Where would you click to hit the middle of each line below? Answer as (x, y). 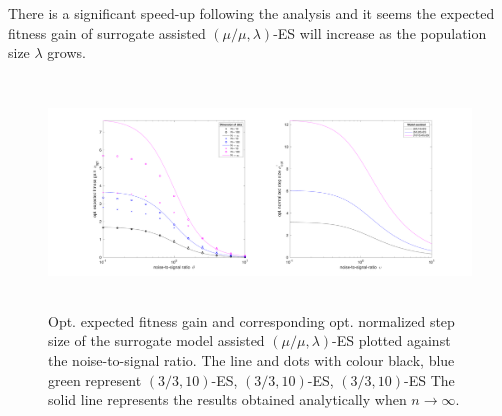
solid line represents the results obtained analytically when (227, 399)
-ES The (429, 379)
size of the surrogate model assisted (156, 340)
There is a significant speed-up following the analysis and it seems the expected (251, 13)
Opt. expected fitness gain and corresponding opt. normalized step (251, 320)
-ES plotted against (391, 340)
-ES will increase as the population (380, 32)
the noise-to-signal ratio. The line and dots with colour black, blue (251, 359)
